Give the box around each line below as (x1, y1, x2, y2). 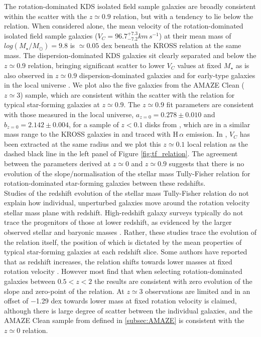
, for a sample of (69, 119, 119, 129)
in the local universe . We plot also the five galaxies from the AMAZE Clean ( (4, 80, 244, 90)
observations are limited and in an (145, 285, 250, 296)
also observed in (4, 70, 53, 80)
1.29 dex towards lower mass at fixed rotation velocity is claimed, (36, 295, 237, 306)
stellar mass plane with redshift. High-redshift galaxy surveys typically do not (4, 207, 243, 217)
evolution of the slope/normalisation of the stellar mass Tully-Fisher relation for (4, 168, 250, 178)
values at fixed (177, 60, 222, 70)
